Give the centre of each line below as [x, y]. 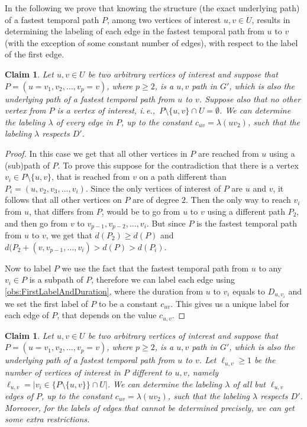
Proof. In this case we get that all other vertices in [96, 153]
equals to [249, 291]
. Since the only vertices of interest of [153, 188]
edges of [19, 395]
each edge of [27, 315]
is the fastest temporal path [247, 223]
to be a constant [128, 303]
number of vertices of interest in [63, 372]
